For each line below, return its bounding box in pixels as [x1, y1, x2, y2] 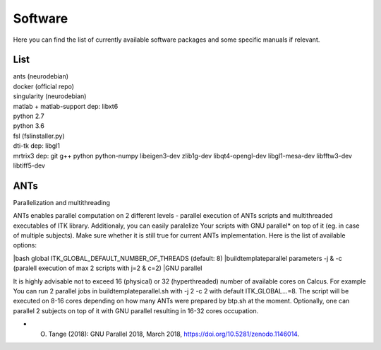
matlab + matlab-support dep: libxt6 [13, 102, 119, 110]
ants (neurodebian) [13, 72, 69, 81]
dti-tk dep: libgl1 [13, 141, 60, 150]
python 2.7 [13, 112, 45, 120]
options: [13, 241, 37, 250]
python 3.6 [13, 122, 45, 130]
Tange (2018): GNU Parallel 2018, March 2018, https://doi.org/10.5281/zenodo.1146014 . [48, 329, 300, 338]
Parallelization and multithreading [13, 198, 111, 206]
